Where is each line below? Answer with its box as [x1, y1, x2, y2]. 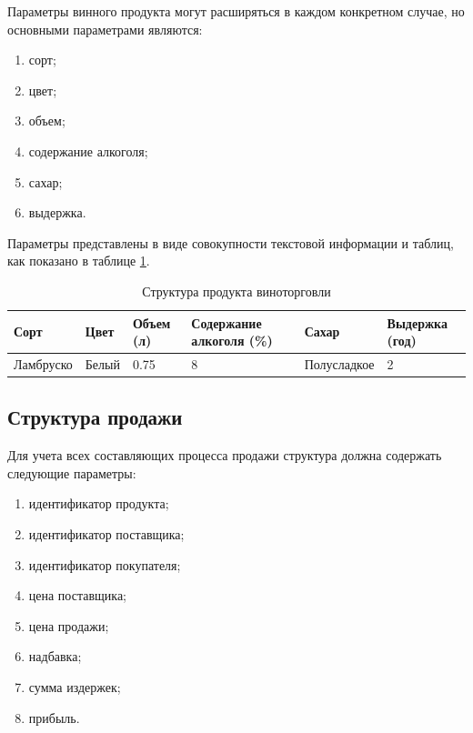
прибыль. [28, 708, 80, 727]
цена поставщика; [28, 586, 127, 605]
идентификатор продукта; [28, 494, 169, 513]
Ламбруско [14, 354, 73, 373]
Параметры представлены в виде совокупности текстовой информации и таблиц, [7, 233, 454, 252]
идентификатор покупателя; [28, 555, 181, 574]
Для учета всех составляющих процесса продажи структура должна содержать [7, 446, 442, 465]
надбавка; [28, 647, 82, 666]
